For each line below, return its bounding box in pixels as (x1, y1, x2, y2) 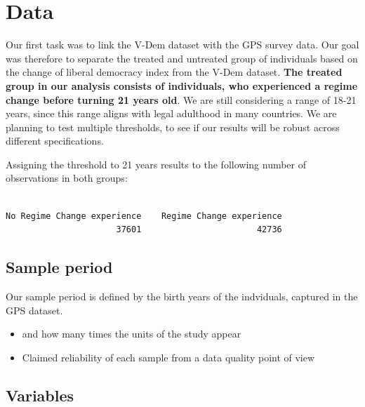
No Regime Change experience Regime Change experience (6, 211, 282, 221)
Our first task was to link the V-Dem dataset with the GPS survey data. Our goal (6, 37, 359, 52)
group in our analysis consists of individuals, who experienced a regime (6, 78, 358, 93)
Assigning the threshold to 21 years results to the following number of (6, 156, 307, 171)
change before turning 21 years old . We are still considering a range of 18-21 (6, 92, 357, 107)
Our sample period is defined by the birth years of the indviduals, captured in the (6, 289, 358, 304)
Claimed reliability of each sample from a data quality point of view (22, 349, 315, 364)
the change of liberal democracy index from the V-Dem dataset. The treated (6, 65, 343, 79)
